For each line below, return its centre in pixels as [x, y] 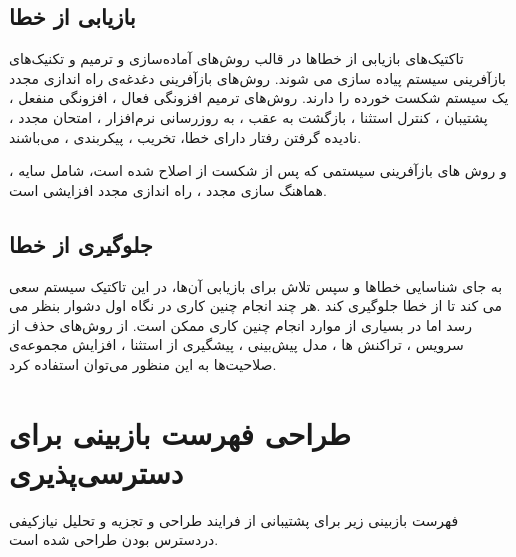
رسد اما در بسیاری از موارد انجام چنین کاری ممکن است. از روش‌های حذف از [241, 324]
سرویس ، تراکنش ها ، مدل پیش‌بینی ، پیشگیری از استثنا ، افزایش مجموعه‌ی [236, 344]
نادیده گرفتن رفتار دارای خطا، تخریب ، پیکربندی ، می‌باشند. [185, 136]
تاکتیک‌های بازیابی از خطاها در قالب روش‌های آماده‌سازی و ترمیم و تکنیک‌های [236, 58]
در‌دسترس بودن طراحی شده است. [114, 539]
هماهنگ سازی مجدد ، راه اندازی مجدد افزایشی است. [168, 189]
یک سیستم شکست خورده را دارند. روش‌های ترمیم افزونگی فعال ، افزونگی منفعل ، [259, 97]
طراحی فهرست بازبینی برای [180, 432]
